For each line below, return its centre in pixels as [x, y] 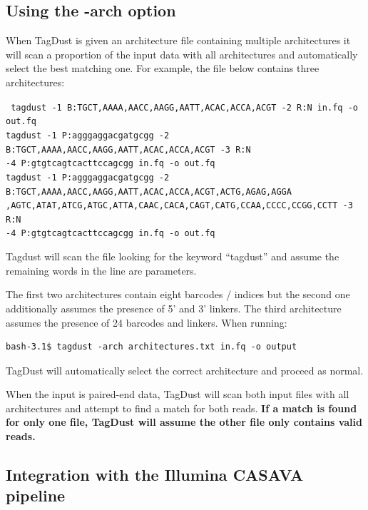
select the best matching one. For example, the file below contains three [163, 68]
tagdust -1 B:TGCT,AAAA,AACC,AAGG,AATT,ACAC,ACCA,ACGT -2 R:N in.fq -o [184, 107]
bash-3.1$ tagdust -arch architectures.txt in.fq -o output [152, 347]
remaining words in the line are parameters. [101, 270]
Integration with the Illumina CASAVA [155, 475]
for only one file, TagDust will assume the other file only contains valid [184, 422]
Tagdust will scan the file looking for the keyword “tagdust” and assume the [173, 256]
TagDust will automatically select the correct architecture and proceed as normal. [185, 370]
